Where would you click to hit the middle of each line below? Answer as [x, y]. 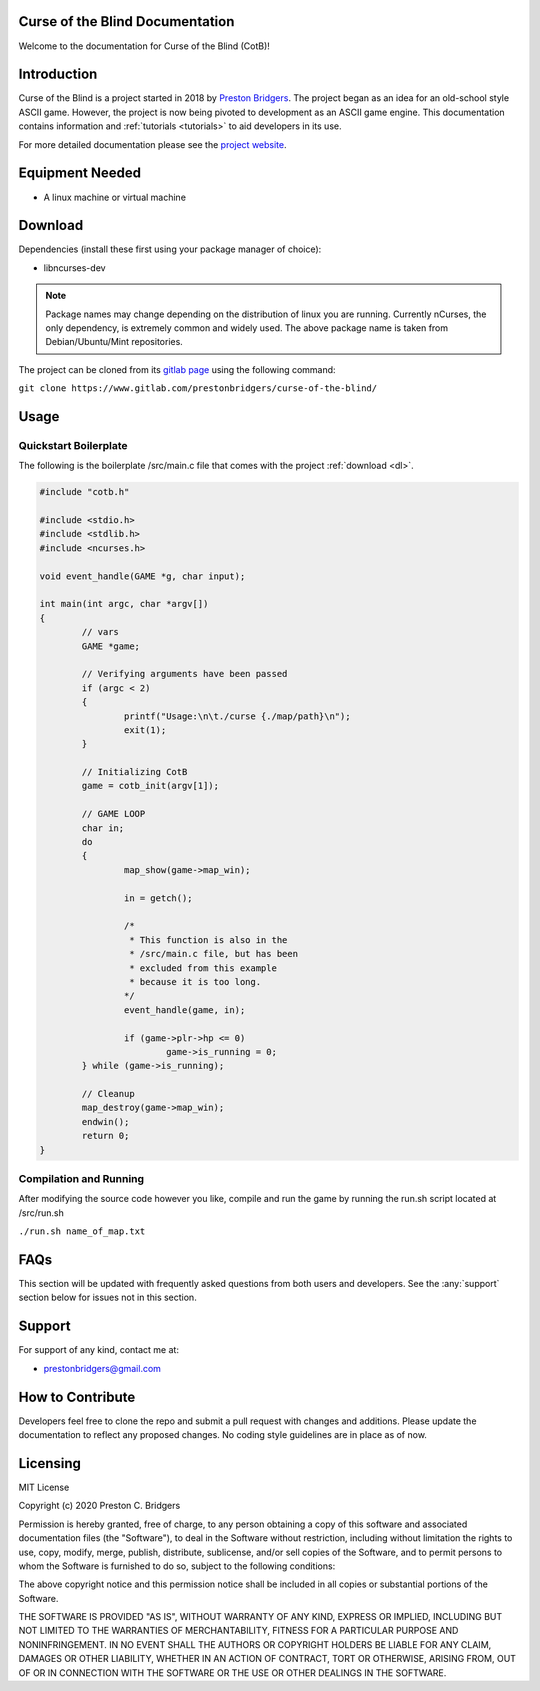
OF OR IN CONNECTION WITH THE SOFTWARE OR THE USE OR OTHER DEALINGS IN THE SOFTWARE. [232, 1672]
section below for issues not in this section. [107, 1297]
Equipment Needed [80, 173]
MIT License [44, 1487]
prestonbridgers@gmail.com [102, 1368]
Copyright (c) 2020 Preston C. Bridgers [99, 1506]
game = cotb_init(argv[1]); [150, 786]
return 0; [105, 1136]
